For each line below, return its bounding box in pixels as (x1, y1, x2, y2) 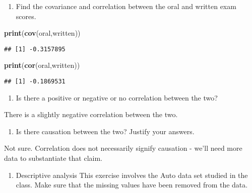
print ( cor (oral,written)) (4, 60, 80, 70)
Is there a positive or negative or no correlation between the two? (16, 92, 218, 103)
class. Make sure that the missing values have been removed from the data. (16, 179, 248, 190)
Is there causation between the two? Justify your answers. (16, 126, 195, 136)
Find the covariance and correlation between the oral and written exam (16, 1, 236, 11)
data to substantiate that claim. (4, 153, 102, 163)
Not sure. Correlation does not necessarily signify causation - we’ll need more (4, 143, 242, 153)
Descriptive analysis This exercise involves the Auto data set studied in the (16, 169, 248, 180)
